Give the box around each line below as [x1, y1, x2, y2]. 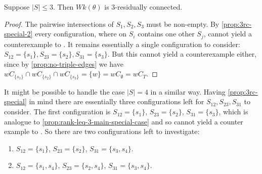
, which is [219, 106, 248, 117]
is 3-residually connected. [104, 2, 183, 12]
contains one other [138, 28, 195, 39]
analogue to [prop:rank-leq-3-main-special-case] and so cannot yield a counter [4, 116, 243, 126]
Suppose [4, 2, 30, 12]
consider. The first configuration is [4, 106, 111, 117]
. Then [53, 2, 74, 12]
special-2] [4, 28, 33, 39]
